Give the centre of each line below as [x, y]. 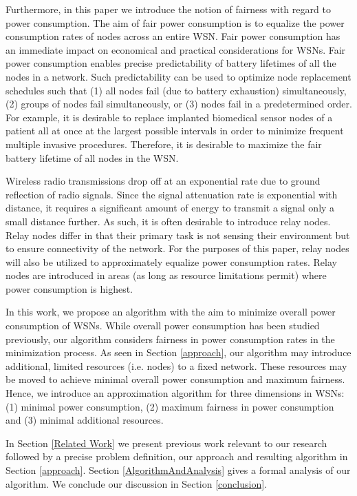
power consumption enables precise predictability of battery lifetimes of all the [171, 63]
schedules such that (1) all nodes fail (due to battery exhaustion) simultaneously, [176, 90]
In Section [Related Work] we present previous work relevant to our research [166, 443]
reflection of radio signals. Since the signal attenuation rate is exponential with [172, 194]
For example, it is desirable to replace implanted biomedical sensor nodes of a [169, 117]
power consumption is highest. [69, 288]
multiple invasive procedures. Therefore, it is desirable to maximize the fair [164, 144]
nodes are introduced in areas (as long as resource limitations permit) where [166, 275]
